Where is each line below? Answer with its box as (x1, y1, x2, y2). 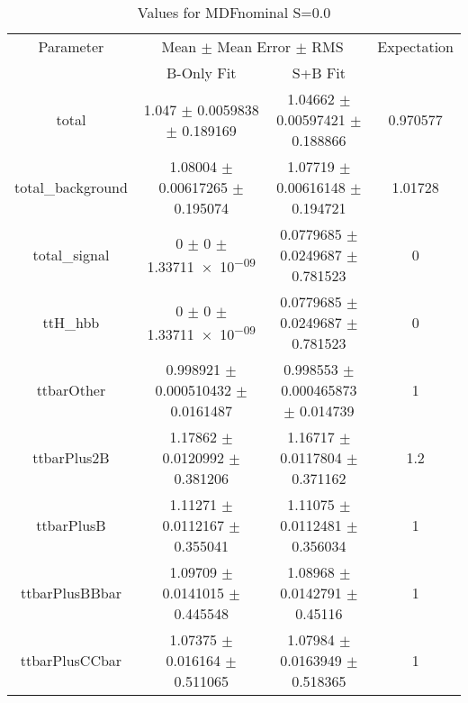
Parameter (38, 36, 104, 57)
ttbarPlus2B (32, 447, 110, 468)
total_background (14, 177, 128, 197)
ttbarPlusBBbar (20, 582, 121, 603)
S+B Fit (292, 62, 346, 83)
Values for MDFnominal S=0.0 (137, 2, 331, 23)
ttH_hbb (42, 312, 100, 333)
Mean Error (217, 36, 292, 57)
